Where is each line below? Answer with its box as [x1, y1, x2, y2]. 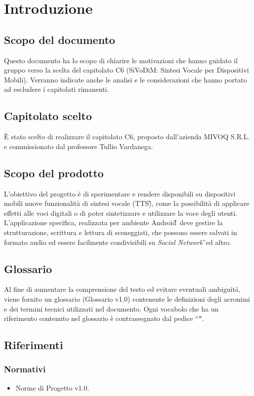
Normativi [4, 363, 46, 375]
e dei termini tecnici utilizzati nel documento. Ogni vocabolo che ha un [4, 303, 219, 314]
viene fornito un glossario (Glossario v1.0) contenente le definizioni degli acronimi [4, 293, 250, 304]
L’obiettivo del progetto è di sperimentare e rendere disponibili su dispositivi [4, 188, 236, 198]
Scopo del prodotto [4, 165, 104, 180]
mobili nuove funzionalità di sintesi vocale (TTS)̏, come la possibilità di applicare [4, 198, 250, 208]
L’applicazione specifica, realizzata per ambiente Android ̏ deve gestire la [4, 217, 223, 228]
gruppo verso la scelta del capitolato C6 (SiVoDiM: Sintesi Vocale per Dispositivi [4, 65, 249, 75]
